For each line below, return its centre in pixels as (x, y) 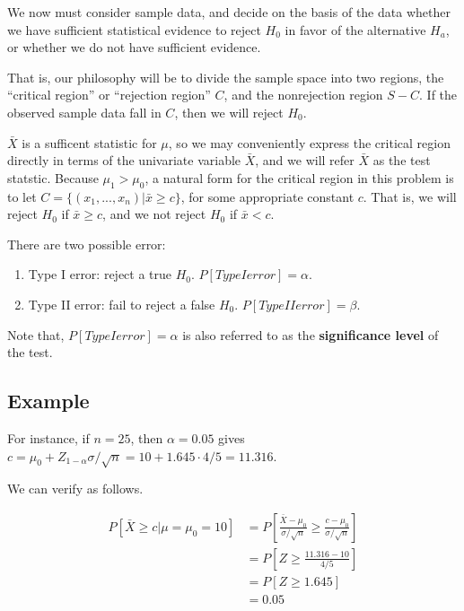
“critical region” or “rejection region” (109, 95)
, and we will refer (305, 160)
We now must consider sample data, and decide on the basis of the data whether (229, 12)
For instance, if (48, 437)
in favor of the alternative (355, 29)
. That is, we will (410, 196)
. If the (438, 95)
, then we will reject (229, 112)
